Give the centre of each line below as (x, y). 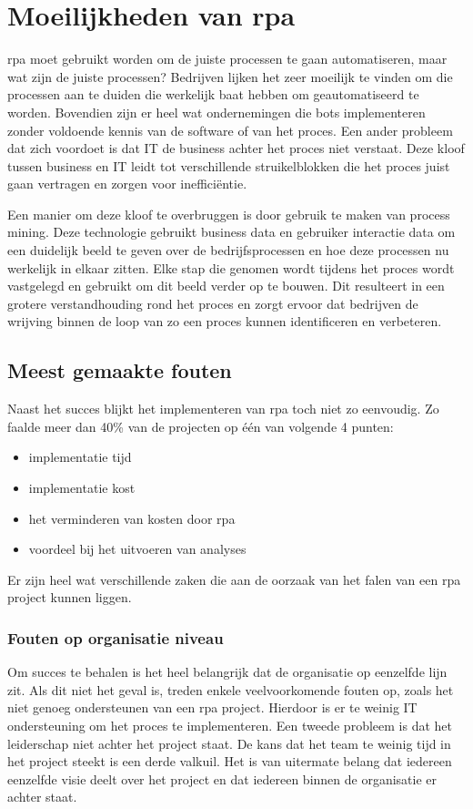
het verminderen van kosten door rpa (132, 518)
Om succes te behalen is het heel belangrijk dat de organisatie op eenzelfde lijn (227, 672)
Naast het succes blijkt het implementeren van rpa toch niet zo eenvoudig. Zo (223, 409)
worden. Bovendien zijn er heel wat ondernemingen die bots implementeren (216, 112)
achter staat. (42, 797)
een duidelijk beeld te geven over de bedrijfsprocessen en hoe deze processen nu (228, 250)
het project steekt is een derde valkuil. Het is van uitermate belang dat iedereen (230, 761)
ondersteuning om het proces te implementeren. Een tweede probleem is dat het (230, 725)
